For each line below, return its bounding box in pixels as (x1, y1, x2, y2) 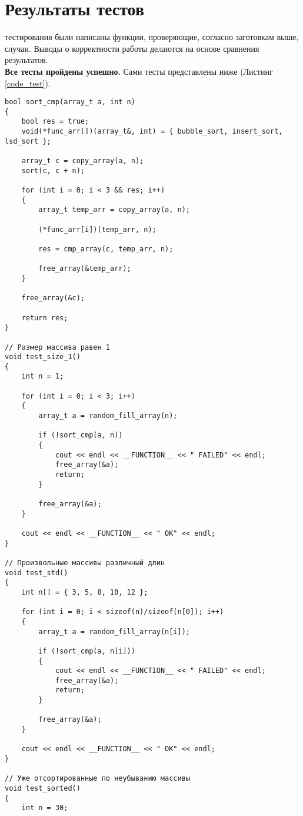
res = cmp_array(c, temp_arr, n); (38, 244, 174, 253)
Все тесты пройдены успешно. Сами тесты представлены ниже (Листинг (5, 65, 273, 77)
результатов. (5, 54, 48, 66)
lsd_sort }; (5, 137, 51, 145)
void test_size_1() (5, 353, 81, 361)
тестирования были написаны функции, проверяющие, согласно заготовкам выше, (5, 31, 299, 43)
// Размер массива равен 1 (5, 343, 110, 351)
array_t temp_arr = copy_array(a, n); (38, 205, 190, 214)
